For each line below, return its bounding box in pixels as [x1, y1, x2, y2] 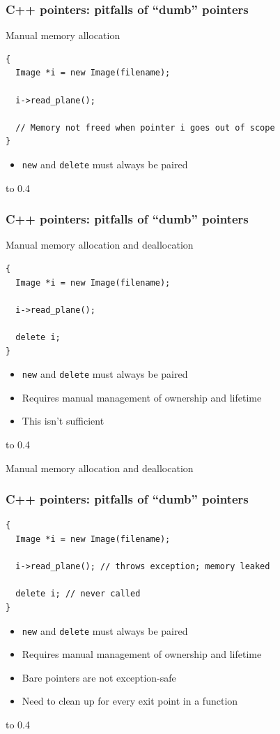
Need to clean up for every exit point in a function [22, 693, 238, 708]
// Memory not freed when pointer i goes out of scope [15, 122, 275, 133]
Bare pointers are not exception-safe [22, 670, 176, 684]
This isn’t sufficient [22, 413, 104, 428]
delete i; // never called [15, 589, 141, 599]
